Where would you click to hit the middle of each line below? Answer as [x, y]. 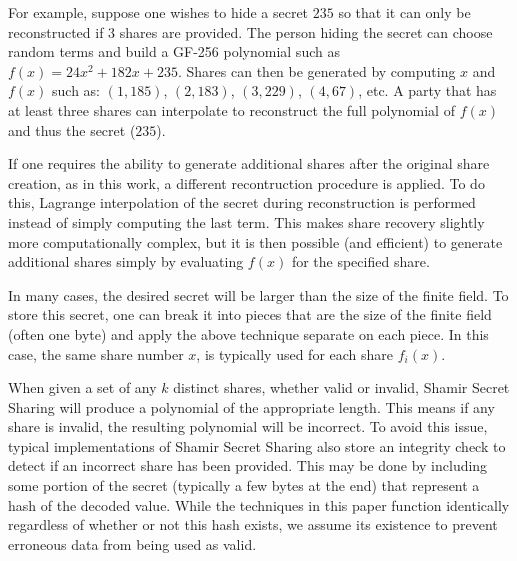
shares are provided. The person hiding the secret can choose [306, 31]
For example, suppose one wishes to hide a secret [158, 12]
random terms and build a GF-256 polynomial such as [174, 51]
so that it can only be [404, 12]
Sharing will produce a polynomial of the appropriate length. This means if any [251, 406]
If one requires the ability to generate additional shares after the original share [249, 163]
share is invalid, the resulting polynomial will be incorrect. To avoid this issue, [248, 426]
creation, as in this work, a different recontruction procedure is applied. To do [246, 182]
